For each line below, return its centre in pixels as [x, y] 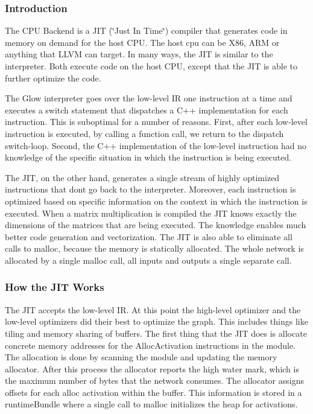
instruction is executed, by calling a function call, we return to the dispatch [144, 133]
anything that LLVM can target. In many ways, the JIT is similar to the [139, 54]
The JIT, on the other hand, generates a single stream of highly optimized [142, 177]
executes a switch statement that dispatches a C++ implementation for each [147, 110]
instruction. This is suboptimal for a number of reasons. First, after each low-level [156, 122]
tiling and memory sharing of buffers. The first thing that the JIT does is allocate [156, 333]
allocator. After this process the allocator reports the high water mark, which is [152, 368]
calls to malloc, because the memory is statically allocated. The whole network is [154, 248]
